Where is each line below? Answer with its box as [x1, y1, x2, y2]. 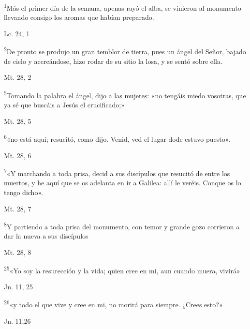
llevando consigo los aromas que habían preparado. [4, 12, 154, 22]
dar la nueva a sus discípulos [4, 231, 88, 241]
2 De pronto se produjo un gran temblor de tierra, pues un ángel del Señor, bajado [4, 45, 246, 57]
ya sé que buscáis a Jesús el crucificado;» [4, 100, 125, 110]
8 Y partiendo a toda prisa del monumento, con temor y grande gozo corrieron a [4, 220, 240, 231]
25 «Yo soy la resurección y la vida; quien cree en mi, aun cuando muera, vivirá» [4, 264, 240, 275]
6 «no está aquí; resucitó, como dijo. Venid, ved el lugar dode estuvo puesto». [4, 133, 231, 144]
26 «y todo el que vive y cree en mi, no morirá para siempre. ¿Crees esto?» [4, 298, 223, 310]
